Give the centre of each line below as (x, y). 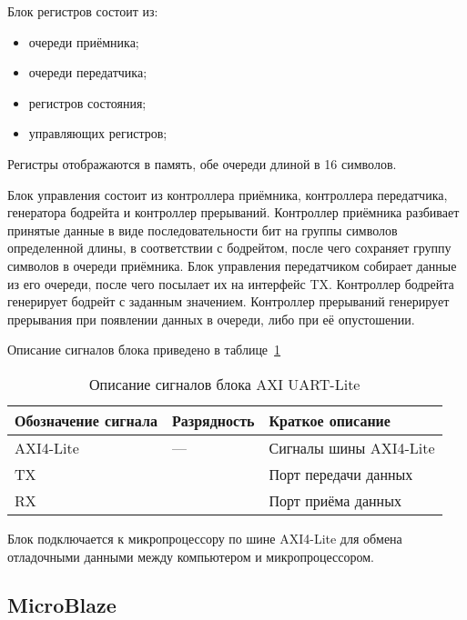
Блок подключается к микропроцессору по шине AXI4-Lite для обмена (205, 538)
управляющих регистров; (98, 133)
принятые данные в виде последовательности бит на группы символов (203, 230)
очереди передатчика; (88, 72)
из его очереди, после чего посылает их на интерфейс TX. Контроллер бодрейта (231, 283)
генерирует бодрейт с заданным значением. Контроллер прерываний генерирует (228, 301)
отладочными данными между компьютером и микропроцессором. (191, 556)
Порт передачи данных (341, 474)
